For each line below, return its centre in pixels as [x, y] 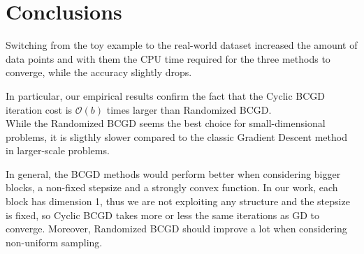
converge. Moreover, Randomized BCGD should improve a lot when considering [176, 229]
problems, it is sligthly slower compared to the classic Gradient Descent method [176, 136]
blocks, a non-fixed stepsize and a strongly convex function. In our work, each [172, 187]
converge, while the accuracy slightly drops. [99, 72]
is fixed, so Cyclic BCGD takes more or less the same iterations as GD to [163, 215]
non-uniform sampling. [54, 242]
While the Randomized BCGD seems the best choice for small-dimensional [166, 123]
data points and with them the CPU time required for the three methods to [168, 58]
